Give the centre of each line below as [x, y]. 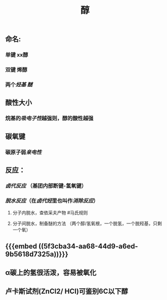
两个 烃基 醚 [19, 84]
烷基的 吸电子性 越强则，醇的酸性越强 [49, 118]
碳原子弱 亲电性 [24, 152]
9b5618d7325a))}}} [37, 254]
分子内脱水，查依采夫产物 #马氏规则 [50, 213]
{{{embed [21, 246]
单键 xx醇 [17, 55]
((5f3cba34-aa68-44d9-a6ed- [88, 246]
